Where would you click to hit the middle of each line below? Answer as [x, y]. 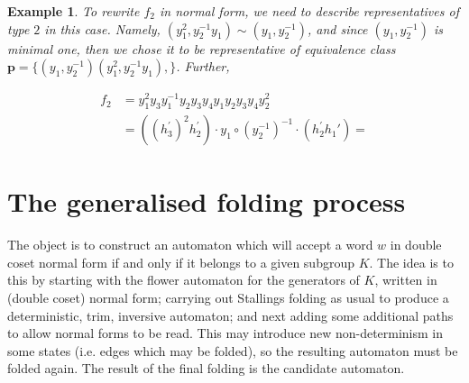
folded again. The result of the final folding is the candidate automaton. [206, 368]
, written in [406, 280]
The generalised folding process [207, 201]
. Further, [203, 66]
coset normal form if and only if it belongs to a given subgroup [181, 262]
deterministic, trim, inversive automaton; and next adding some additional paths [230, 315]
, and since [337, 28]
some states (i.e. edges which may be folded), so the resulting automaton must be [233, 350]
